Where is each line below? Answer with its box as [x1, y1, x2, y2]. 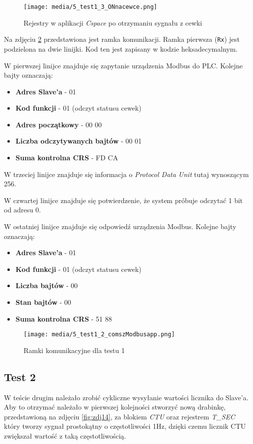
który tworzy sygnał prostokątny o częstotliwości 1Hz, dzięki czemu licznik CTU [4, 421, 246, 431]
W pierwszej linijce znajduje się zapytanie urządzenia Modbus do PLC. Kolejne [4, 60, 243, 70]
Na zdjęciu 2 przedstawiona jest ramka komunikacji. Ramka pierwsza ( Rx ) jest [4, 34, 240, 44]
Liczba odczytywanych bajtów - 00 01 [15, 136, 142, 146]
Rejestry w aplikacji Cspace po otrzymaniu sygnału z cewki [24, 17, 202, 28]
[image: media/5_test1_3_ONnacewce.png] [24, 3, 158, 10]
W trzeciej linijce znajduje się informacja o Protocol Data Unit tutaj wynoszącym [4, 169, 249, 179]
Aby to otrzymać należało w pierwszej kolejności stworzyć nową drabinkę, [4, 402, 226, 412]
